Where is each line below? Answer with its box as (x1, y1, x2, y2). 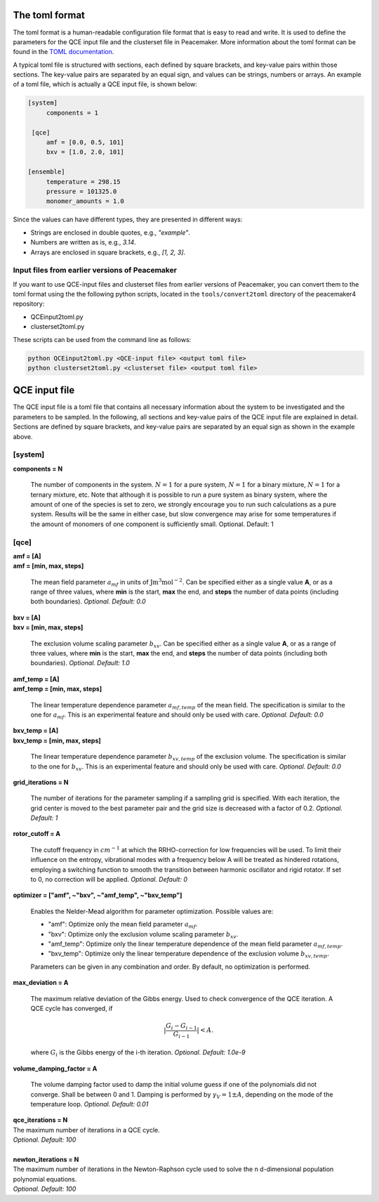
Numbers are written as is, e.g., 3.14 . (30, 238, 136, 247)
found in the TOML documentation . (13, 48, 114, 56)
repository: (13, 299, 45, 308)
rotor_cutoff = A (13, 830, 61, 838)
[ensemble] (27, 168, 65, 176)
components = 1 (46, 109, 98, 117)
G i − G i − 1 (166, 1022, 197, 1031)
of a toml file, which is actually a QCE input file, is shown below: (13, 80, 198, 89)
